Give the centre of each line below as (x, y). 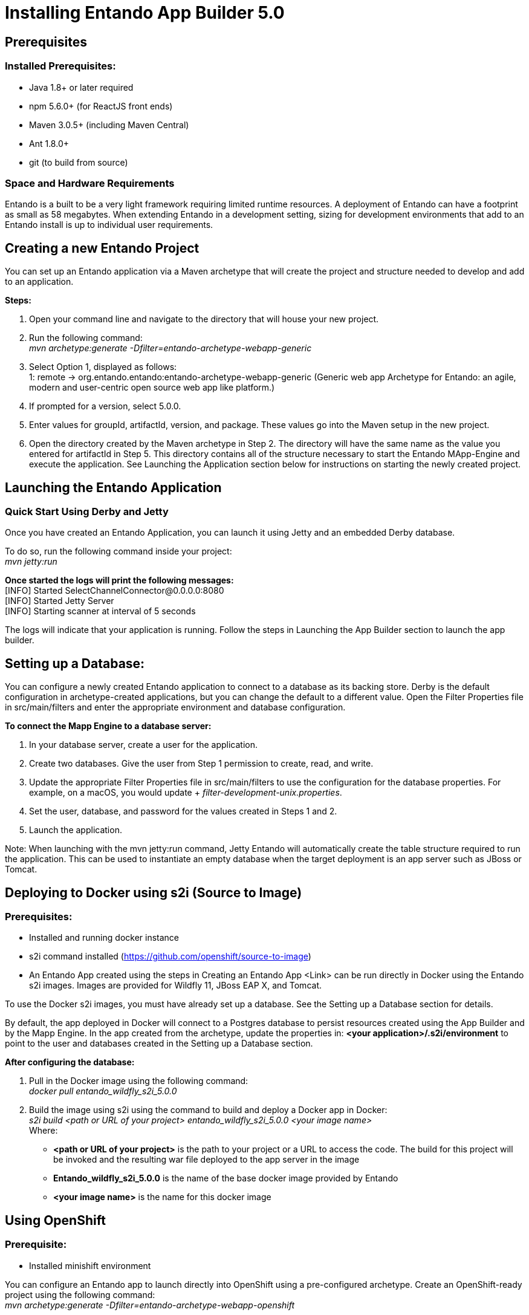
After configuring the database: (70, 1062)
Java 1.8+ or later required (81, 87)
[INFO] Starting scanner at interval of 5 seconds (100, 611)
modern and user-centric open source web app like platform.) (152, 388)
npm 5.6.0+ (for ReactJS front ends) (101, 106)
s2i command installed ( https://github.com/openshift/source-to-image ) (170, 956)
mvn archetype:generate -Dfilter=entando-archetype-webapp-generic (170, 348)
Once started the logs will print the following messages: (119, 580)
